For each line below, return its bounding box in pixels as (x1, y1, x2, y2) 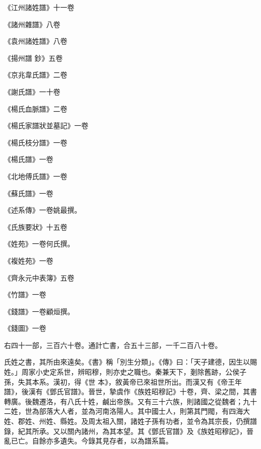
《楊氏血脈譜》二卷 (4, 103, 67, 114)
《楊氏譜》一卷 (4, 154, 53, 164)
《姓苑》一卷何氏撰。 (4, 238, 74, 249)
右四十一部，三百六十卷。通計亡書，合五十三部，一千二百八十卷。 (4, 339, 222, 350)
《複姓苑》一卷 (4, 255, 53, 265)
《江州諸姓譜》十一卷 (4, 2, 74, 12)
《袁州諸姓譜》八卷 (4, 36, 67, 46)
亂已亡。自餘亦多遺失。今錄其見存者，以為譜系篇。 (4, 435, 173, 446)
